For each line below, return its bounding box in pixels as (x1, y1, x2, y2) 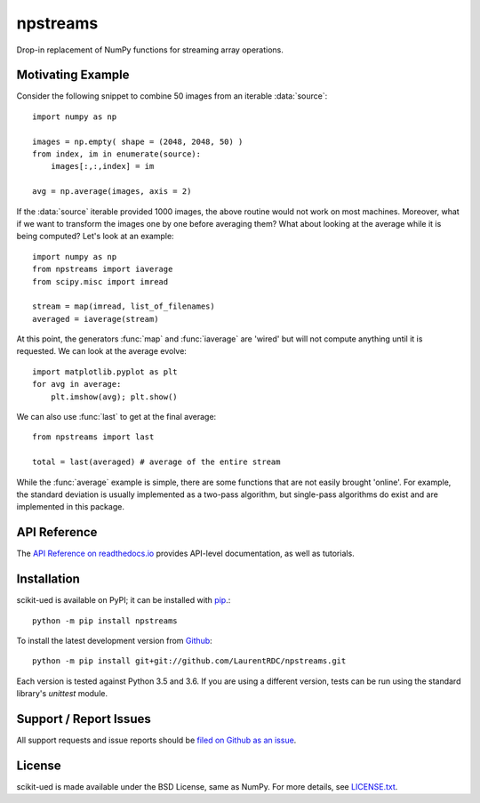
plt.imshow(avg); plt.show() (50, 391, 178, 402)
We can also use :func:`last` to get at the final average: (16, 412, 217, 422)
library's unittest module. (16, 688, 108, 699)
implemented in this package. (16, 502, 124, 512)
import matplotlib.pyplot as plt (32, 366, 178, 377)
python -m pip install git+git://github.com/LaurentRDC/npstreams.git (32, 656, 347, 666)
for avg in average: (32, 379, 122, 389)
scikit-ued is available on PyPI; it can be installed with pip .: (16, 595, 231, 606)
